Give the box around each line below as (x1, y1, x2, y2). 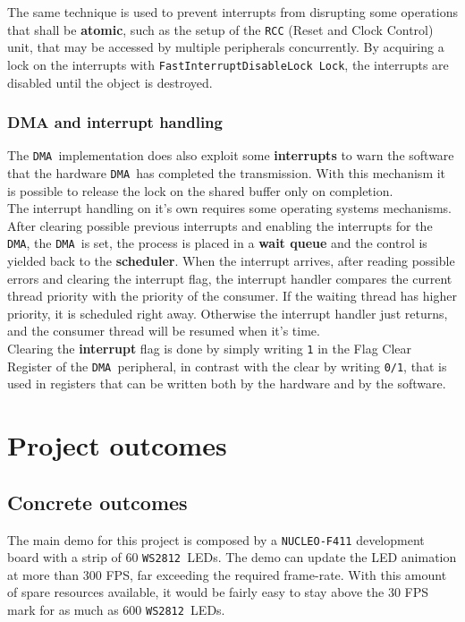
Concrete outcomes (7, 488, 188, 515)
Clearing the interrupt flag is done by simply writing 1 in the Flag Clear (7, 339, 412, 358)
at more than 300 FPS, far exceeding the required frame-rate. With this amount (7, 565, 447, 584)
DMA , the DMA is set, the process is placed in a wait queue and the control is (7, 234, 427, 252)
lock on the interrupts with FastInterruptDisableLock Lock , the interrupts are (7, 55, 449, 73)
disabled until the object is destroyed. (7, 72, 213, 91)
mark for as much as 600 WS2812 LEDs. (7, 601, 225, 619)
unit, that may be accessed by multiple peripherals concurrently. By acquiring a (7, 38, 444, 56)
